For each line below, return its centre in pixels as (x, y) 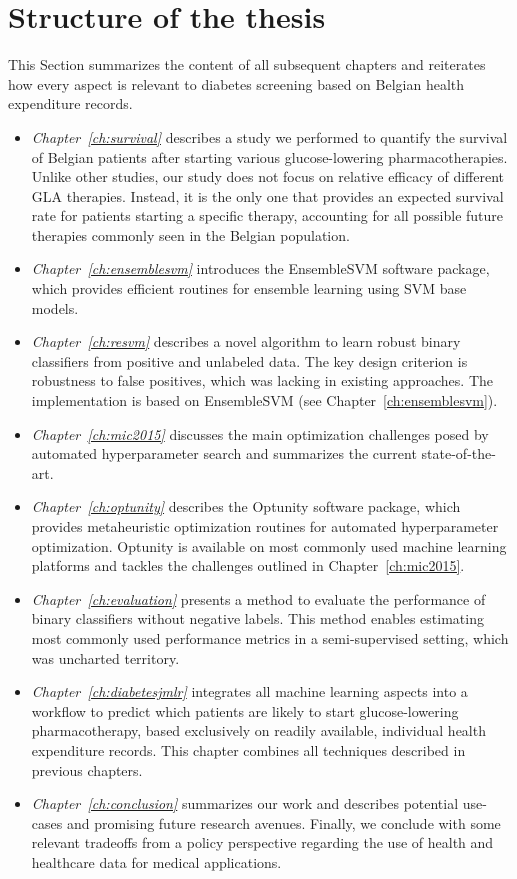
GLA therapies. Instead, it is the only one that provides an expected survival (267, 195)
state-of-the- (458, 453)
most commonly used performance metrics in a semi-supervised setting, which (270, 637)
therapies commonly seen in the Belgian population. (190, 234)
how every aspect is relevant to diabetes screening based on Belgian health (236, 83)
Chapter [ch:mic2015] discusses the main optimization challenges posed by (260, 433)
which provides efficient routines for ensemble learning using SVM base (249, 288)
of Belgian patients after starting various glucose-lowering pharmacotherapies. (269, 156)
